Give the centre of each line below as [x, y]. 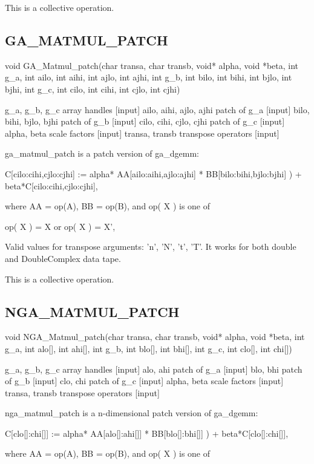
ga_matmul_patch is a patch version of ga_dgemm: [102, 153]
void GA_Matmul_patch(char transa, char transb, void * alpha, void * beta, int [152, 65]
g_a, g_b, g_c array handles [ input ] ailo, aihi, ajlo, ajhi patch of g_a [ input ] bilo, [157, 109]
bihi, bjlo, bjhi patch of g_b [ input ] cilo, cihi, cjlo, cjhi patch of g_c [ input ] [145, 121]
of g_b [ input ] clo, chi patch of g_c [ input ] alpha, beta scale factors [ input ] [144, 381]
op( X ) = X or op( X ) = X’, [60, 226]
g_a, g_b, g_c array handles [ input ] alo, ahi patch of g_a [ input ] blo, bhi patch [154, 369]
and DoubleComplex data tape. [63, 258]
